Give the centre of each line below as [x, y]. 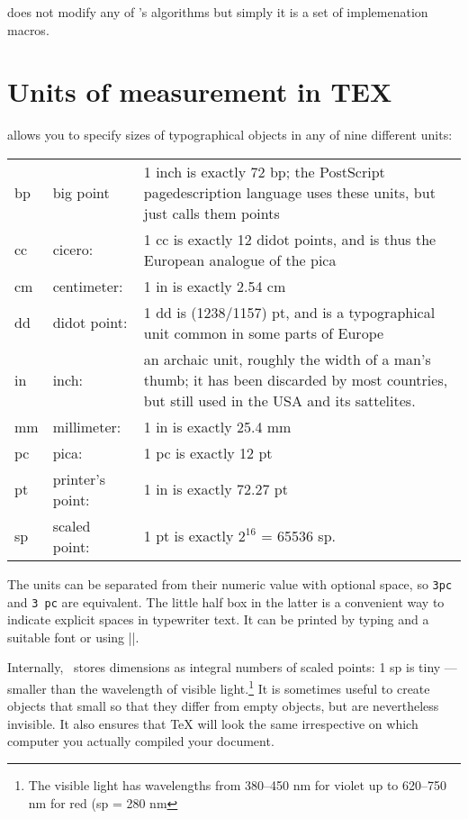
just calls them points [211, 213]
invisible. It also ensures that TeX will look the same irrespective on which [213, 723]
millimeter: [87, 426]
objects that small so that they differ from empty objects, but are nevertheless [223, 706]
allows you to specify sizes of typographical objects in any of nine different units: [230, 135]
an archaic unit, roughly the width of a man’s [287, 359]
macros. [28, 29]
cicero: [73, 250]
